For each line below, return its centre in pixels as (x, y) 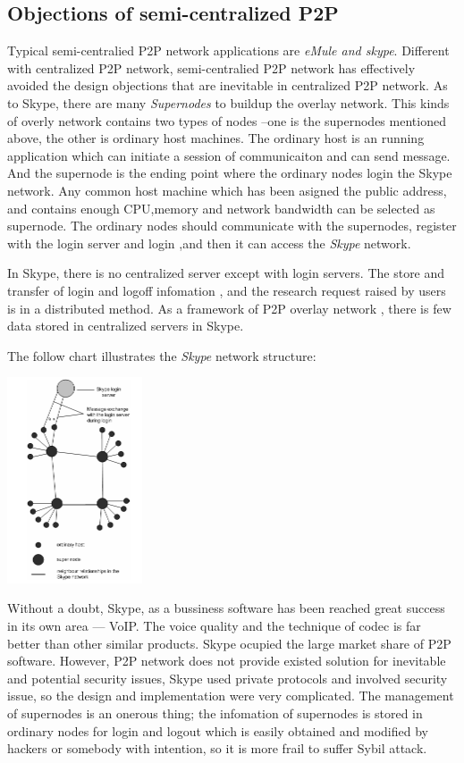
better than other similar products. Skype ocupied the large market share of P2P (229, 643)
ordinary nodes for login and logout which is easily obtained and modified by (218, 730)
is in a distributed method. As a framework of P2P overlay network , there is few (229, 308)
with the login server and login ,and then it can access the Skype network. (209, 243)
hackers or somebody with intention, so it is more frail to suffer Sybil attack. (217, 748)
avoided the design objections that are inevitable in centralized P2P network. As (228, 85)
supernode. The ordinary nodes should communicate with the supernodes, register (232, 226)
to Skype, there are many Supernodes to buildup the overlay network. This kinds (228, 102)
